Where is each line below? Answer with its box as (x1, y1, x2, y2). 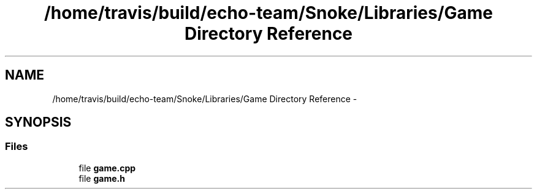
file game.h (78, 173, 125, 184)
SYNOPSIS (5, 114, 72, 130)
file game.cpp (78, 162, 136, 173)
